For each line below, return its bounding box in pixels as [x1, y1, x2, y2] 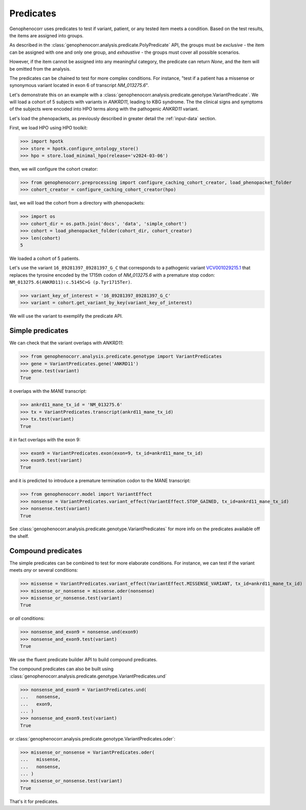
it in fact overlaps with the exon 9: [9, 436, 81, 442]
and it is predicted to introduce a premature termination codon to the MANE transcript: [9, 478, 191, 484]
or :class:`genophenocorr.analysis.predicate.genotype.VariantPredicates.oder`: [9, 735, 175, 741]
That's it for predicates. [9, 798, 59, 804]
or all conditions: [9, 615, 45, 621]
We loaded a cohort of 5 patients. [9, 255, 80, 261]
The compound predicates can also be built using [9, 666, 114, 672]
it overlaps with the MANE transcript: [9, 388, 87, 394]
